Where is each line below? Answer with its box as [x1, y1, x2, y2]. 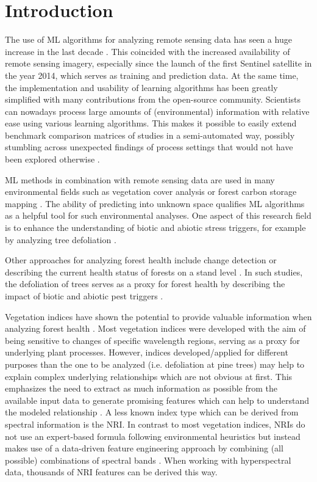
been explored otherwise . [5, 153, 100, 166]
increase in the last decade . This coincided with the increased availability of [5, 45, 290, 57]
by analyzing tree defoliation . [5, 233, 116, 246]
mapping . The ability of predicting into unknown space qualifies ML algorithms [5, 197, 305, 210]
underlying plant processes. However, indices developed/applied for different [5, 346, 288, 359]
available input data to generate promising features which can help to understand [5, 393, 309, 406]
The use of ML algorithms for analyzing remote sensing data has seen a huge [5, 33, 292, 46]
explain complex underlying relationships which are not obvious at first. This [5, 370, 293, 382]
